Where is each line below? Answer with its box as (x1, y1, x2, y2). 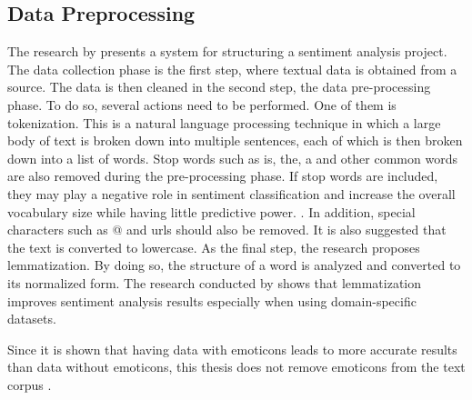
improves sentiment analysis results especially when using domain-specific (7, 291, 417, 310)
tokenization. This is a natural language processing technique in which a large (7, 113, 441, 132)
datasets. (7, 309, 56, 328)
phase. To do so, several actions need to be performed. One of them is (7, 95, 397, 114)
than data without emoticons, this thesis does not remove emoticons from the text (7, 357, 466, 376)
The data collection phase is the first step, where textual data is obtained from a (7, 59, 457, 78)
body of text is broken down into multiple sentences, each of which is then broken (7, 131, 463, 150)
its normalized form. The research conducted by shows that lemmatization (7, 273, 422, 292)
